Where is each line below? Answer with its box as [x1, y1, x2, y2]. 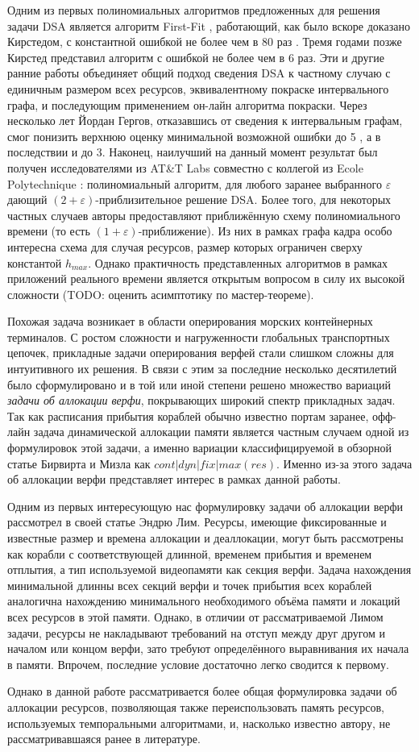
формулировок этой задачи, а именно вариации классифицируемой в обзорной [7, 439, 392, 456]
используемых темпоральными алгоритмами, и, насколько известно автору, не [7, 714, 391, 731]
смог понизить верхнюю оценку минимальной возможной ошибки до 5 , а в [7, 127, 381, 144]
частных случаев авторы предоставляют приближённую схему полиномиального [7, 206, 400, 223]
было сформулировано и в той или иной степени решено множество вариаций [7, 376, 391, 393]
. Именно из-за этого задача [276, 455, 413, 472]
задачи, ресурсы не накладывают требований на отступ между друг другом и [7, 624, 385, 641]
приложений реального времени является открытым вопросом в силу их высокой [7, 270, 405, 287]
